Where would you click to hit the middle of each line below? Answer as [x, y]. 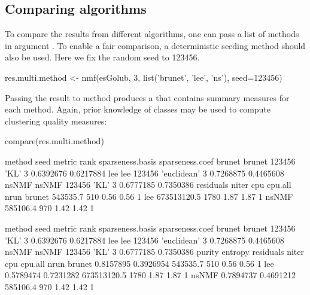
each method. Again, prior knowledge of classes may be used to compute [138, 109]
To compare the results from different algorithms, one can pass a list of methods [152, 34]
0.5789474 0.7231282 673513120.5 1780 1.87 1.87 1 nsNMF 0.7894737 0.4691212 [150, 275]
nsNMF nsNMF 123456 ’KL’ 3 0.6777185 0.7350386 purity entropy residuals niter [155, 252]
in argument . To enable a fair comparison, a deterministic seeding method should [155, 45]
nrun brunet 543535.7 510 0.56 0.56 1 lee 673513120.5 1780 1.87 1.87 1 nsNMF [149, 196]
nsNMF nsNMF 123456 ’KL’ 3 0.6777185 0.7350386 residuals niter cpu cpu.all [148, 185]
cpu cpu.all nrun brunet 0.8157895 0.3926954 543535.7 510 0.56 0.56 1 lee [139, 263]
